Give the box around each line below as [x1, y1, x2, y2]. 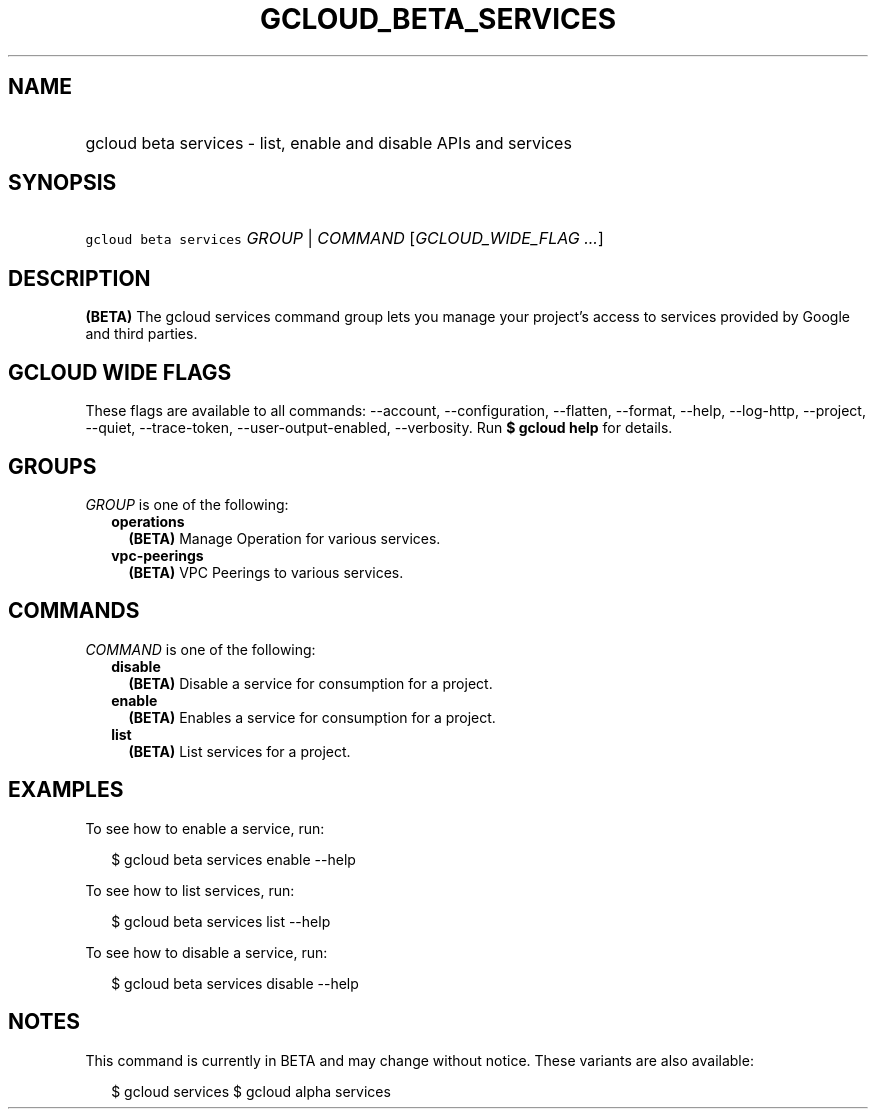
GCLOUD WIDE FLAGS [8, 359, 232, 385]
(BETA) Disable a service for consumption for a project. [128, 674, 493, 692]
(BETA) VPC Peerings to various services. [128, 563, 404, 581]
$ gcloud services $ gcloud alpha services [111, 1082, 391, 1100]
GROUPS [8, 453, 97, 479]
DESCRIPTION [8, 265, 151, 291]
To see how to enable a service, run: [85, 819, 325, 837]
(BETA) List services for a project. [128, 742, 351, 760]
